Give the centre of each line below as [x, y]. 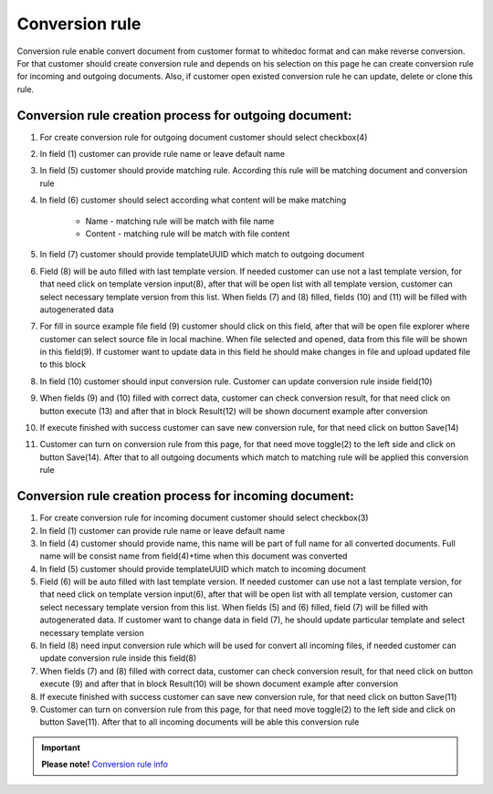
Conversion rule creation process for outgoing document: [184, 115]
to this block [63, 364]
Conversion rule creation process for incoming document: [186, 496]
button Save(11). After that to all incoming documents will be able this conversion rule [199, 722]
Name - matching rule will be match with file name [180, 221]
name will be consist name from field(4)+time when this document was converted [194, 556]
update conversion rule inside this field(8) [118, 658]
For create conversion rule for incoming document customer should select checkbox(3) [204, 518]
